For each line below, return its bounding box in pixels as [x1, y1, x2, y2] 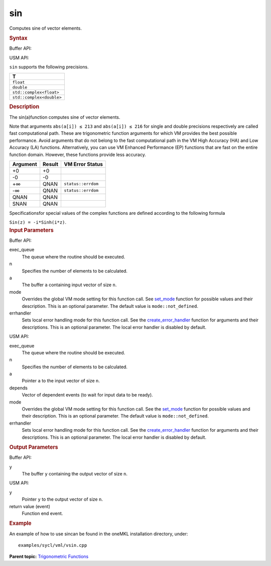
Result [43, 160, 59, 168]
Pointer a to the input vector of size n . [22, 378, 100, 384]
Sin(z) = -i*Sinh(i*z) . [9, 219, 67, 225]
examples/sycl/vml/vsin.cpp [18, 542, 87, 548]
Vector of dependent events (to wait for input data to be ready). [22, 392, 153, 398]
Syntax [9, 34, 28, 41]
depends [9, 385, 28, 391]
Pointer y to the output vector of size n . [22, 496, 103, 503]
